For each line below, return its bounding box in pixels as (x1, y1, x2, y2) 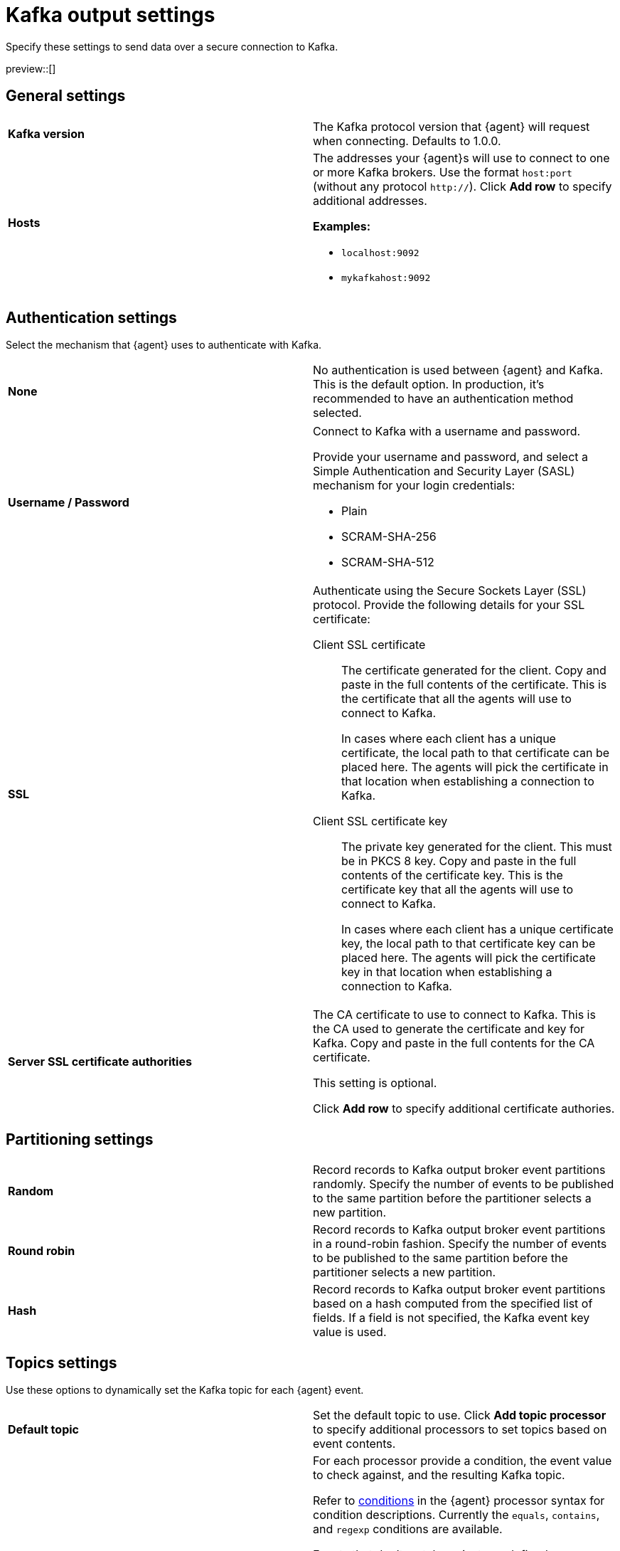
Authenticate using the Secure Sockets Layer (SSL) (313, 583, 587, 598)
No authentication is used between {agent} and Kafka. (313, 363, 604, 378)
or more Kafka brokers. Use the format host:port (313, 164, 572, 179)
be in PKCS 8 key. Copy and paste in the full (341, 854, 577, 869)
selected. (313, 406, 362, 420)
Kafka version (8, 126, 85, 141)
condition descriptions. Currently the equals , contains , (313, 1508, 600, 1523)
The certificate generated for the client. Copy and (341, 663, 606, 678)
